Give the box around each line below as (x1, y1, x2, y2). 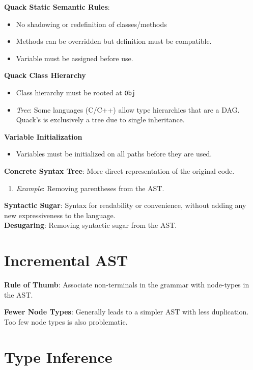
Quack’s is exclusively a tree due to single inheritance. (16, 114, 185, 125)
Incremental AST (4, 250, 128, 271)
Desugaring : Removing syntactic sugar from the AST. (4, 220, 177, 230)
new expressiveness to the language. (4, 209, 116, 220)
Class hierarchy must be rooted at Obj (16, 87, 135, 97)
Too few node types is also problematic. (4, 316, 128, 327)
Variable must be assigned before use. (16, 52, 133, 63)
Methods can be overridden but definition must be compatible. (16, 36, 212, 46)
